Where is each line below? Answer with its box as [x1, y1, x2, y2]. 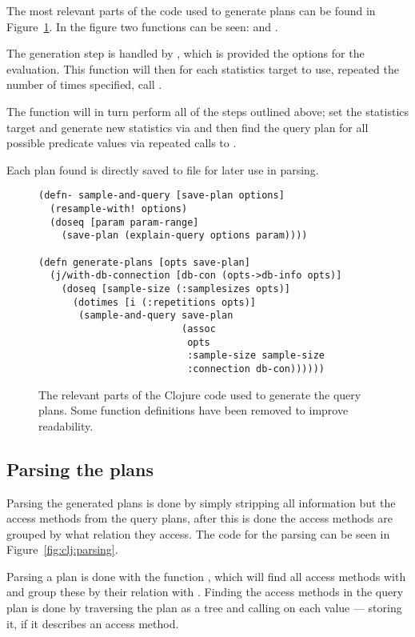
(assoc [181, 323, 216, 335]
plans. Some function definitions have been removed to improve [38, 402, 349, 419]
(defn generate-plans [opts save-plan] [38, 256, 250, 268]
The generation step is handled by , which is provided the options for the [6, 45, 365, 62]
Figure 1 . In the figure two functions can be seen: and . [6, 18, 278, 34]
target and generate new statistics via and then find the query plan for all [6, 118, 369, 135]
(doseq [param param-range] [50, 216, 199, 228]
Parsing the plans [6, 456, 154, 481]
